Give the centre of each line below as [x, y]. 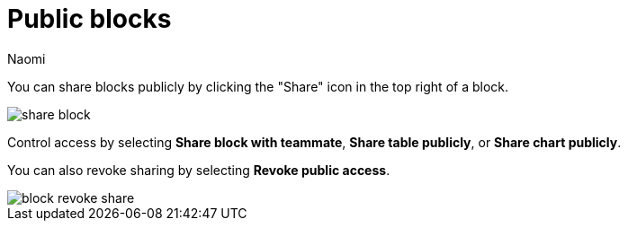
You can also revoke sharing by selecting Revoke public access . [199, 170]
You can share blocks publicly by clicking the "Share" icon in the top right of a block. [258, 86]
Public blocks [90, 19]
